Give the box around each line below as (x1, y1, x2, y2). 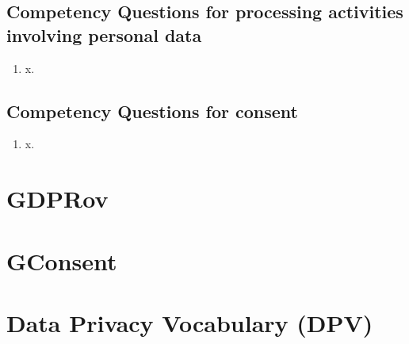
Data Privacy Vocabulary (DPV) (6, 306, 373, 338)
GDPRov (6, 182, 109, 215)
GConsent (6, 244, 117, 277)
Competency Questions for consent (6, 98, 298, 123)
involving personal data (6, 22, 202, 47)
